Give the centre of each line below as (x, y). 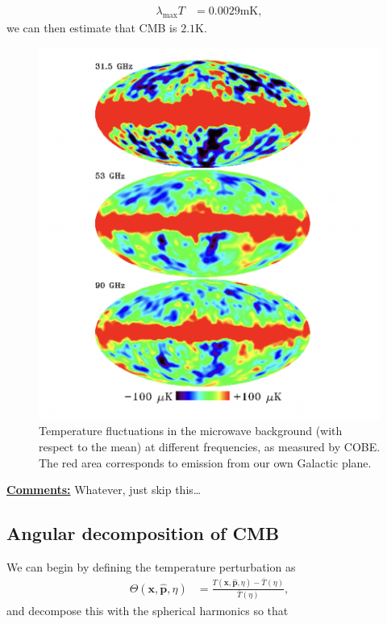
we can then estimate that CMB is (92, 27)
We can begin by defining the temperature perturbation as (151, 567)
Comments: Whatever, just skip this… (104, 490)
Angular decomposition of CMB (143, 533)
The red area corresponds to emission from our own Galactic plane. (205, 462)
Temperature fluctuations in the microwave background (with (191, 431)
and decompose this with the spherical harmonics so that (148, 610)
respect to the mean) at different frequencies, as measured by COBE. (210, 447)
